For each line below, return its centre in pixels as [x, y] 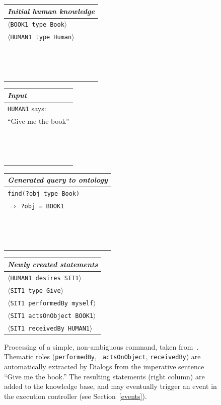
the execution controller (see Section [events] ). [76, 396]
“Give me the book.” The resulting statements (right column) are [104, 376]
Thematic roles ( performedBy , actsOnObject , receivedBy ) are [102, 356]
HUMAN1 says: [27, 108]
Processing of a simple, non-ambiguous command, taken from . [101, 346]
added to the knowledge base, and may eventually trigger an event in [111, 386]
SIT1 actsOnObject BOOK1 [52, 316]
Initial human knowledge [51, 11]
